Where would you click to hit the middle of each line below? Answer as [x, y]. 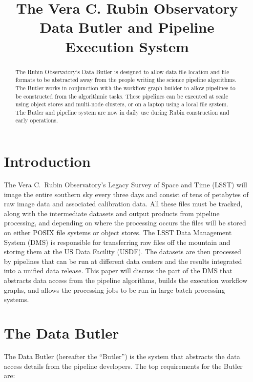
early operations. [37, 120]
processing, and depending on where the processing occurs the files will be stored [125, 223]
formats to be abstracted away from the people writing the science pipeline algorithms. [126, 80]
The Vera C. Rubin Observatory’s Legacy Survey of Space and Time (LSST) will [126, 185]
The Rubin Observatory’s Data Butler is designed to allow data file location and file [122, 71]
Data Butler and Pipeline [127, 27]
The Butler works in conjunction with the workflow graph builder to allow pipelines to [125, 88]
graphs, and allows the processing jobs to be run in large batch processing [115, 290]
